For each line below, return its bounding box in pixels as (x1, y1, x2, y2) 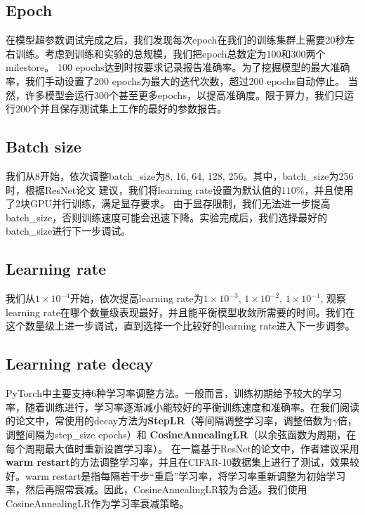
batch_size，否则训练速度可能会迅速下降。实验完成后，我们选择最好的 (6, 209, 328, 224)
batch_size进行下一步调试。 (6, 223, 131, 238)
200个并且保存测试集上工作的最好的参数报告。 (15, 101, 227, 116)
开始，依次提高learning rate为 (69, 291, 204, 306)
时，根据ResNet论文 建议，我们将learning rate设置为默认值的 (6, 182, 281, 197)
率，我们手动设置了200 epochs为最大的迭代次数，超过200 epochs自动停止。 (6, 73, 345, 88)
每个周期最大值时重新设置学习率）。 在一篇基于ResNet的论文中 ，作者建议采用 (6, 441, 359, 455)
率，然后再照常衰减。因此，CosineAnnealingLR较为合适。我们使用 (6, 482, 307, 497)
